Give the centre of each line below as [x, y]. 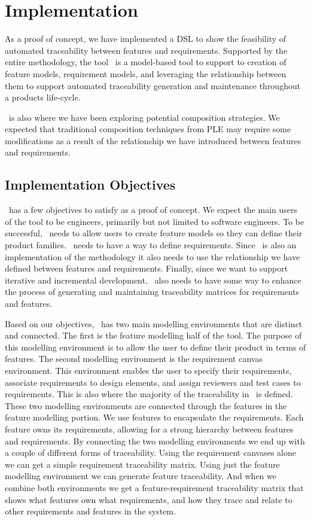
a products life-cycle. [43, 97]
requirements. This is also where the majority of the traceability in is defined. [149, 394]
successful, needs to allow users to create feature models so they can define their [154, 233]
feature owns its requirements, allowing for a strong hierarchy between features [149, 429]
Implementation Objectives [90, 185]
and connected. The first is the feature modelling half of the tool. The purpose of [153, 335]
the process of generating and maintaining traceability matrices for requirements [152, 292]
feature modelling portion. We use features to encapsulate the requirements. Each [154, 417]
